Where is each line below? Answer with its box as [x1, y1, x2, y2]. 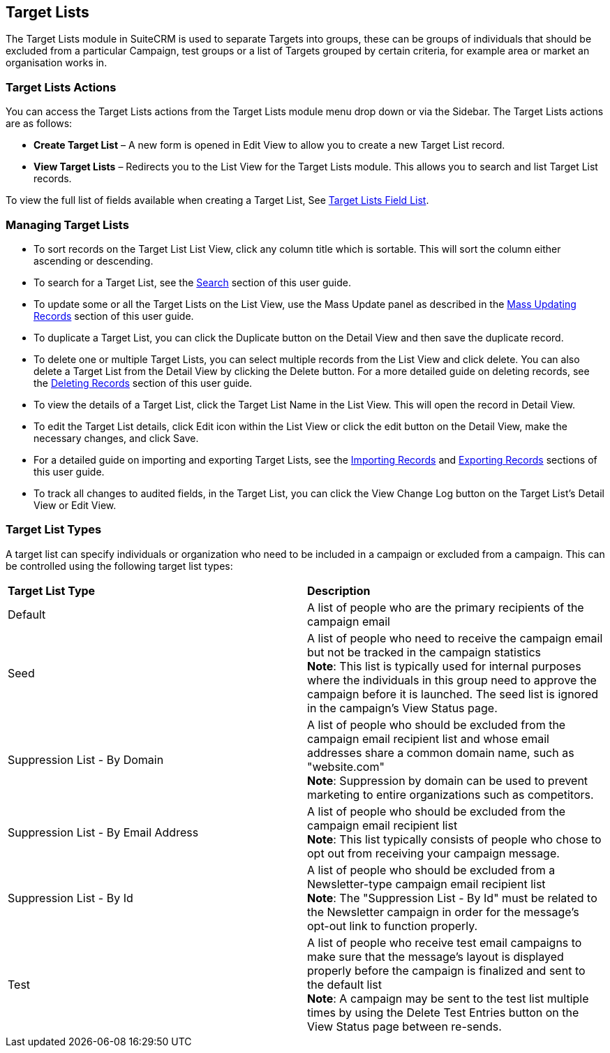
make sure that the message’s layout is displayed [307, 949, 564, 964]
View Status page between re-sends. [307, 1019, 502, 1033]
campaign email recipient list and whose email [307, 731, 549, 746]
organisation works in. [6, 57, 107, 69]
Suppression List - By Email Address [8, 825, 199, 839]
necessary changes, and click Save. [34, 432, 199, 444]
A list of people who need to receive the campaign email [307, 631, 603, 645]
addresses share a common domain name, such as [307, 745, 574, 760]
